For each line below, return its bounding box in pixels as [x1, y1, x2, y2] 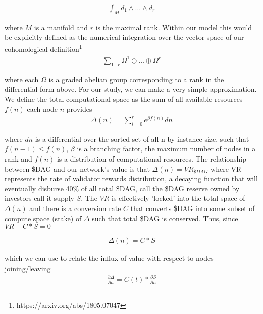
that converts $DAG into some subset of [130, 203, 255, 214]
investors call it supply [5, 193, 74, 203]
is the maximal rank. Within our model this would [95, 22, 252, 32]
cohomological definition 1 [5, 42, 82, 54]
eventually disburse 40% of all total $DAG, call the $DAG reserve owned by [5, 183, 240, 193]
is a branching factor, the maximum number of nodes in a [77, 143, 256, 154]
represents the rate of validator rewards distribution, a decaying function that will [5, 173, 258, 184]
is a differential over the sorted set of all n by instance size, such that [35, 133, 249, 144]
